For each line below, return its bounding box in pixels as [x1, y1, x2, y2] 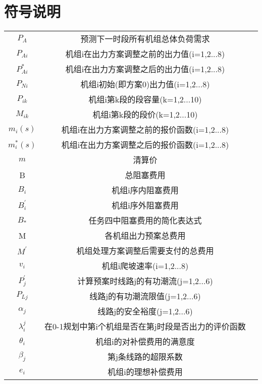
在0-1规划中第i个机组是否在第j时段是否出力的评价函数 [44, 320, 246, 333]
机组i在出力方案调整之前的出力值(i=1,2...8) [65, 48, 225, 60]
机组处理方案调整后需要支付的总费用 [76, 245, 214, 257]
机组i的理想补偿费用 [108, 366, 183, 378]
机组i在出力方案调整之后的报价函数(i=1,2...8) [61, 139, 229, 151]
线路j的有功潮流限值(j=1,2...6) [89, 290, 201, 302]
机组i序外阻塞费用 [112, 199, 179, 211]
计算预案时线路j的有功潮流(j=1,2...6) [77, 275, 213, 287]
